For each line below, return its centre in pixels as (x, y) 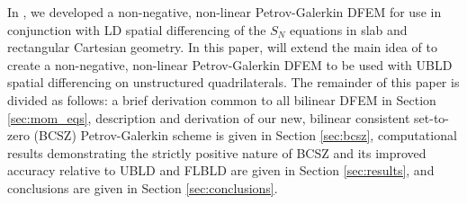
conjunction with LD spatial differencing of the (137, 29)
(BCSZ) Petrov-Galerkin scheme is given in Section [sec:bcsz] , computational (245, 135)
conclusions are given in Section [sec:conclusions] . (143, 187)
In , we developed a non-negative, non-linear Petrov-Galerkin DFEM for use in (225, 12)
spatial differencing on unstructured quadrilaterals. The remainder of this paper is (233, 82)
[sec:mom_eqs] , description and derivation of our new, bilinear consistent (209, 117)
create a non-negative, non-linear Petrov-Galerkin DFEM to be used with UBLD (230, 64)
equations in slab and (349, 29)
